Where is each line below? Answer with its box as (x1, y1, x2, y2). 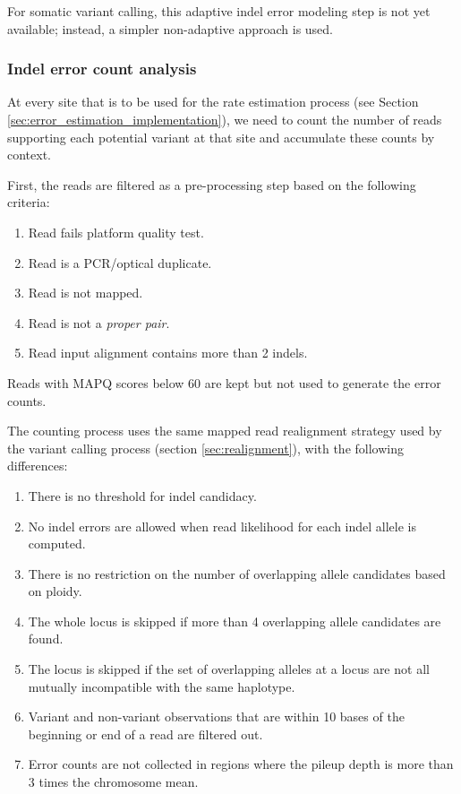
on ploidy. (28, 582, 82, 600)
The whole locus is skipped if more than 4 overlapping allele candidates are (28, 611, 441, 630)
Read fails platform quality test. (28, 222, 204, 241)
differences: (7, 456, 68, 475)
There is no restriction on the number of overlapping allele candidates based (28, 564, 446, 583)
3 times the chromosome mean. (28, 772, 199, 791)
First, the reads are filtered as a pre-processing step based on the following (7, 175, 416, 194)
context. (7, 145, 51, 164)
